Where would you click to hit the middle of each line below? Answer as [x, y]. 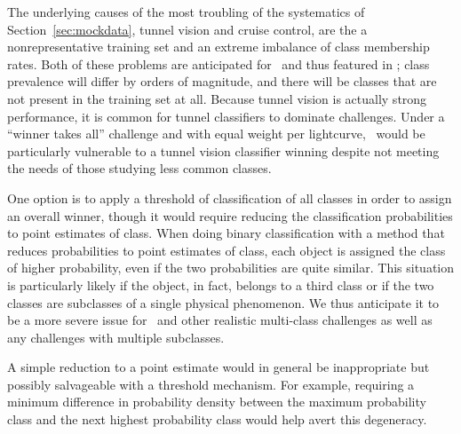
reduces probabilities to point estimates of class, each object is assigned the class [227, 250]
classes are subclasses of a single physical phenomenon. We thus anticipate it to [223, 302]
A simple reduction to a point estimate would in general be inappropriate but [219, 367]
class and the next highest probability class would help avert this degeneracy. [217, 419]
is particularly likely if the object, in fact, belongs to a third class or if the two [221, 284]
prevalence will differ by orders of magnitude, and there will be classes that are [222, 81]
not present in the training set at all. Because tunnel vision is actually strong [217, 98]
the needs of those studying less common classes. [139, 168]
